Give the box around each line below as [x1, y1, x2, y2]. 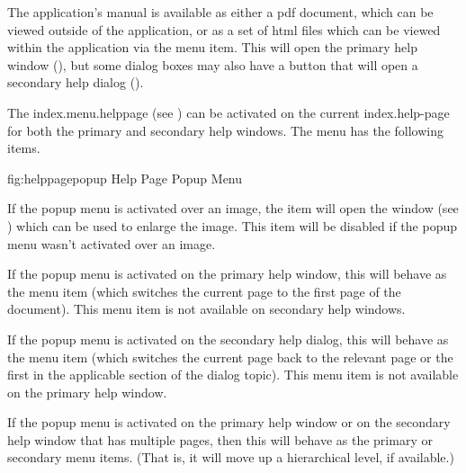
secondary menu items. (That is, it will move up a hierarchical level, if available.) [7, 448, 454, 467]
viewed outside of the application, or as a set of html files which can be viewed [7, 20, 441, 39]
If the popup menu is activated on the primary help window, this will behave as [7, 264, 447, 283]
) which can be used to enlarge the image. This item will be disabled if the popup [7, 216, 457, 235]
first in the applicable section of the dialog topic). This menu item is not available [7, 365, 459, 384]
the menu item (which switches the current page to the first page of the [7, 281, 401, 300]
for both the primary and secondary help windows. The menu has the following [7, 120, 444, 139]
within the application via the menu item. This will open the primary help [7, 38, 417, 57]
